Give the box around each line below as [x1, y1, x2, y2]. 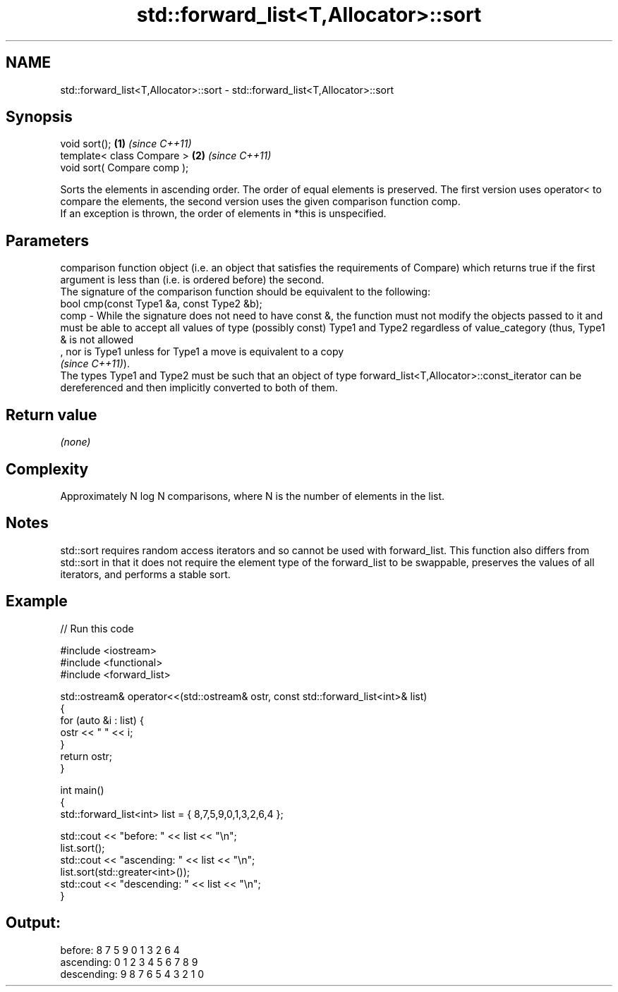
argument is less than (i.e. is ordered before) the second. [60, 274, 325, 286]
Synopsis [6, 108, 73, 126]
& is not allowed [60, 333, 133, 346]
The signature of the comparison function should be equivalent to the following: [60, 286, 430, 298]
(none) [60, 436, 91, 448]
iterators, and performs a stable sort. [60, 568, 231, 580]
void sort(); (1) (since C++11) [60, 137, 192, 150]
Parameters [6, 231, 89, 250]
